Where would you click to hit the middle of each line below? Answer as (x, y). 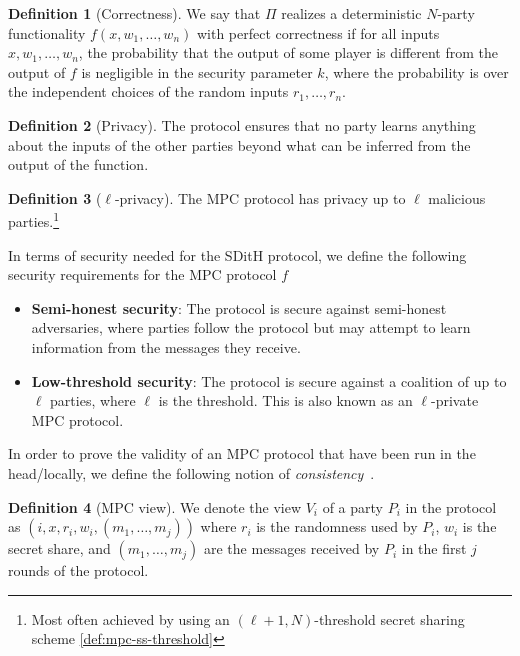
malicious (457, 197)
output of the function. (78, 164)
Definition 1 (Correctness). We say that (134, 13)
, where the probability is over (416, 71)
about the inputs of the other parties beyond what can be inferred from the (239, 144)
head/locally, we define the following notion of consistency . (191, 472)
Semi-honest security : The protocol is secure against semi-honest (239, 307)
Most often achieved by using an (130, 618)
